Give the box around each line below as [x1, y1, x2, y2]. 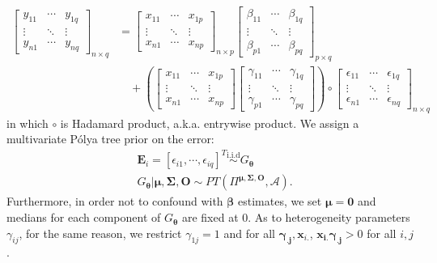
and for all [223, 224, 275, 241]
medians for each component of [6, 209, 161, 226]
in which [6, 114, 49, 131]
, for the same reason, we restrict [19, 224, 182, 241]
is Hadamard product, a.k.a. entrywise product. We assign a [60, 114, 359, 131]
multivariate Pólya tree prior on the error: [6, 130, 214, 147]
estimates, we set [238, 193, 322, 210]
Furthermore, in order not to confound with [6, 193, 223, 210]
